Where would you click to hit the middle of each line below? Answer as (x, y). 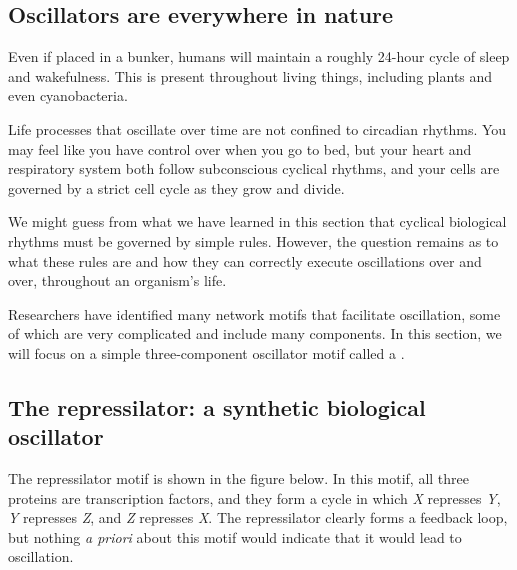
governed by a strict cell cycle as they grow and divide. (176, 187)
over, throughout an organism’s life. (117, 280)
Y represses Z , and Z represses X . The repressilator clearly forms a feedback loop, (258, 517)
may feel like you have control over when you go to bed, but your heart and (240, 148)
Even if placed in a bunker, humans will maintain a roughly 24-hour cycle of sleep (259, 56)
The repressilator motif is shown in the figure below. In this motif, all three (239, 478)
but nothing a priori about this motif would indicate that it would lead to (235, 536)
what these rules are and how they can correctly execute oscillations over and (245, 260)
